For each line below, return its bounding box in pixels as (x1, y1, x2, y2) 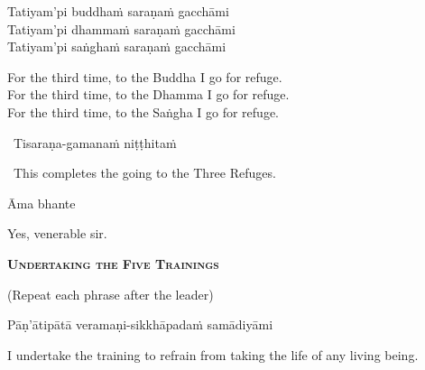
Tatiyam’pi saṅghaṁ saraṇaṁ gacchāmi (7, 37, 226, 56)
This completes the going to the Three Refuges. (13, 163, 276, 182)
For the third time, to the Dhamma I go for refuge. (7, 85, 290, 104)
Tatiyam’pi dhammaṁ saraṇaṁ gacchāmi (7, 19, 236, 38)
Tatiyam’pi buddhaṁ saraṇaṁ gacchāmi (7, 2, 229, 20)
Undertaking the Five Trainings (7, 254, 219, 273)
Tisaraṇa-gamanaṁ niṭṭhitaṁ (13, 133, 177, 152)
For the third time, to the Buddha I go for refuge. (7, 67, 282, 86)
